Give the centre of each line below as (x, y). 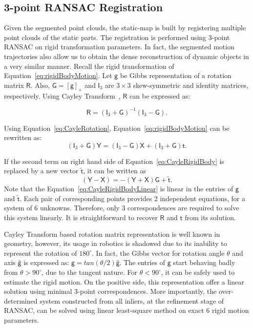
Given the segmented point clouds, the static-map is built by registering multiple (125, 28)
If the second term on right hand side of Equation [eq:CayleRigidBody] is (114, 161)
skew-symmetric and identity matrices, (191, 85)
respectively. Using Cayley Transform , (62, 95)
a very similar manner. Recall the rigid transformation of (89, 66)
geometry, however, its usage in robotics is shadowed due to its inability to (116, 243)
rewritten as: (23, 137)
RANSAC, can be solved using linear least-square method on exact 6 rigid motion (126, 310)
